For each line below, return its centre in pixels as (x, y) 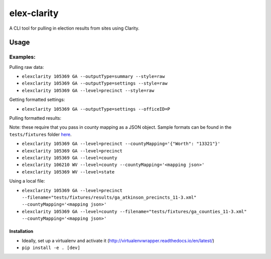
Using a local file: (27, 181)
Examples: (22, 57)
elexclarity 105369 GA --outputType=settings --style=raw (95, 83)
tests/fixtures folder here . (41, 134)
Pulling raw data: (27, 67)
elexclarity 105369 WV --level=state (68, 172)
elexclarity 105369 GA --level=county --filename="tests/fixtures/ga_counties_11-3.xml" (134, 211)
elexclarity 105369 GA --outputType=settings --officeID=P (96, 109)
